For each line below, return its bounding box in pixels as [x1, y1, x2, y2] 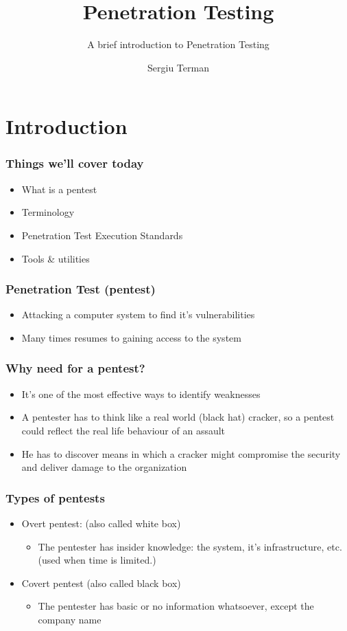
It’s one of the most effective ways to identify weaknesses [21, 386, 261, 401]
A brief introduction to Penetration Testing [87, 37, 270, 52]
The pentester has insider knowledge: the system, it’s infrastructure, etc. [38, 539, 342, 553]
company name [38, 612, 101, 626]
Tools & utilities [21, 251, 90, 265]
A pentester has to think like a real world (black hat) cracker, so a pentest [21, 410, 335, 424]
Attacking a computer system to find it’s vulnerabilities [21, 307, 255, 322]
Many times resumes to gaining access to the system [21, 330, 241, 344]
